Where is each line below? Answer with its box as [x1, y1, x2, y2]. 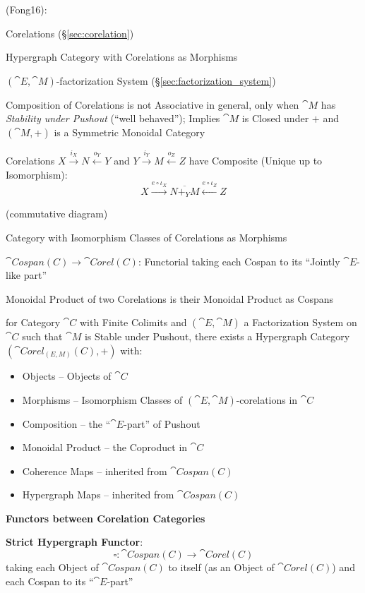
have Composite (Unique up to [189, 153, 323, 168]
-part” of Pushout [124, 416, 201, 431]
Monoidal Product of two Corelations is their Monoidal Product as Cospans [6, 291, 334, 306]
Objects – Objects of [22, 368, 112, 383]
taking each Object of [6, 560, 99, 575]
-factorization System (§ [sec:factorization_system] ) [56, 73, 276, 88]
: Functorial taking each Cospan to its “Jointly [138, 253, 340, 268]
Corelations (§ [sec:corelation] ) [6, 25, 134, 40]
